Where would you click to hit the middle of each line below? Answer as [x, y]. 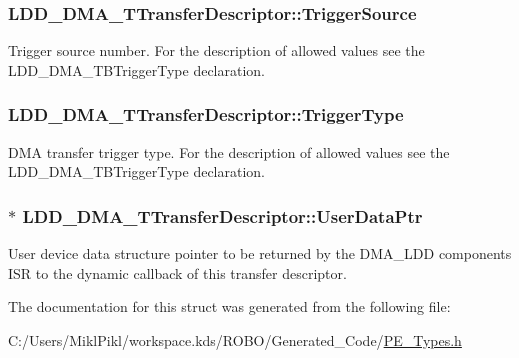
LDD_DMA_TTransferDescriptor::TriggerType [206, 114]
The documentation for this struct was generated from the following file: [229, 306]
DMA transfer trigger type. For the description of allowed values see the [229, 151]
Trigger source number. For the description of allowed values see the [216, 50]
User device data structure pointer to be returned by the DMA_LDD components [260, 253]
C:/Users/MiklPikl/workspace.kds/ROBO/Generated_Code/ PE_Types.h [235, 339]
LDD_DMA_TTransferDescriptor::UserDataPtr [222, 215]
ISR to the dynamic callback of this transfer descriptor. [177, 272]
